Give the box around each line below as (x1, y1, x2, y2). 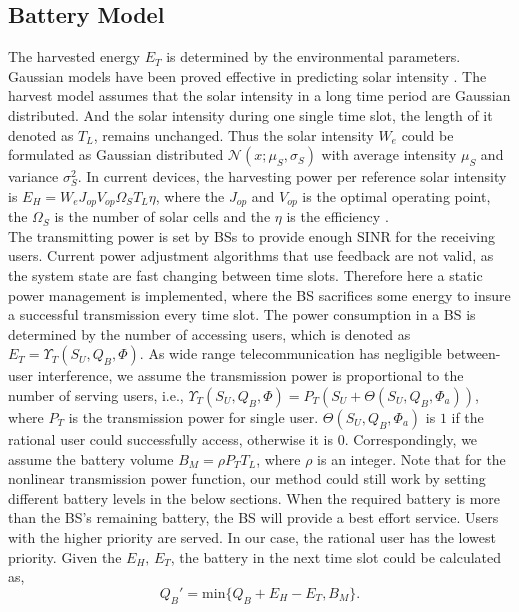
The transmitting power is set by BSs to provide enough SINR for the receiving (8, 225, 495, 246)
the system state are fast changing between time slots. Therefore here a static (8, 265, 483, 285)
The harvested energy (8, 46, 140, 67)
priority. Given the (8, 546, 122, 567)
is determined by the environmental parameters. (166, 46, 461, 67)
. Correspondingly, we (344, 428, 478, 449)
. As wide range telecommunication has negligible (139, 343, 442, 364)
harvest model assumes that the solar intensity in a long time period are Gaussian (8, 85, 511, 106)
